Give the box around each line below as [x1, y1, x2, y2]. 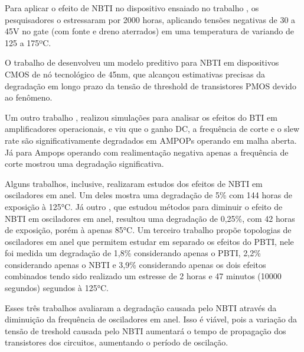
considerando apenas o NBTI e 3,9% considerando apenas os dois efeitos [5, 258, 266, 270]
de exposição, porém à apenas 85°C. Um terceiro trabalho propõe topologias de [5, 224, 292, 236]
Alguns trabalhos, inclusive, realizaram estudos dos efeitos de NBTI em [5, 177, 263, 189]
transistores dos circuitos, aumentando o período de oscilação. [5, 336, 228, 348]
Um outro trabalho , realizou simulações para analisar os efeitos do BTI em [5, 111, 277, 123]
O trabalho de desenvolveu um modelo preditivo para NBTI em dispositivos [5, 56, 279, 69]
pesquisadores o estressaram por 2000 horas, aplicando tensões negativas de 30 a [5, 13, 296, 25]
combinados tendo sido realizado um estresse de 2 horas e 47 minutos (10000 [5, 270, 282, 282]
